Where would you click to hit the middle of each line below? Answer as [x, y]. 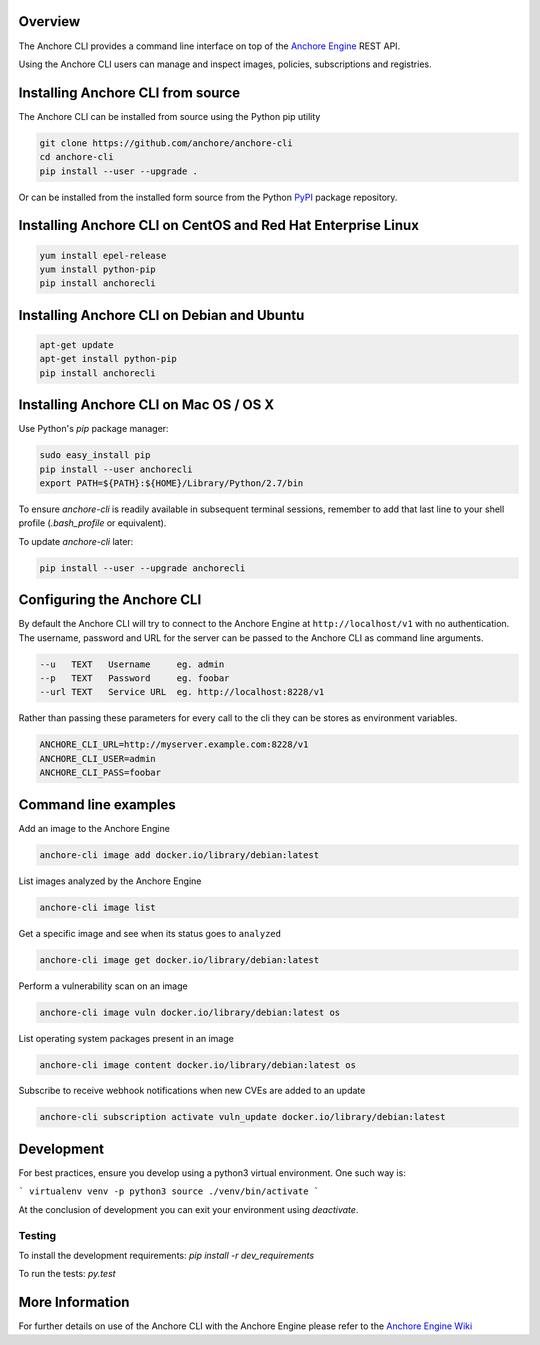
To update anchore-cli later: [76, 541]
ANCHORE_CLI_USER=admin [98, 758]
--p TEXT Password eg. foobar [134, 678]
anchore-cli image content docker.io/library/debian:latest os [198, 1064]
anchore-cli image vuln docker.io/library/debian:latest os [190, 1012]
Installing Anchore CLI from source [129, 92]
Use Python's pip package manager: [93, 429]
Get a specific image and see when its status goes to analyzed [150, 933]
